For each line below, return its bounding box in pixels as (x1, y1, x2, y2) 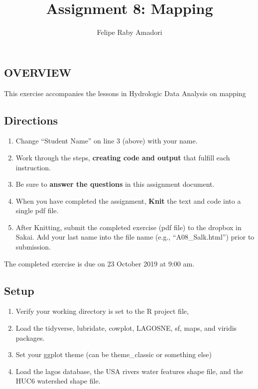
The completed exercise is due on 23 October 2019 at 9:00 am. (4, 258, 195, 268)
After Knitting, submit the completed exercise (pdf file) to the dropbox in (15, 222, 242, 232)
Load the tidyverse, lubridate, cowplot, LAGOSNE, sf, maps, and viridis (15, 323, 237, 333)
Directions (4, 112, 58, 128)
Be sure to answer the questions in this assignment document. (15, 179, 215, 189)
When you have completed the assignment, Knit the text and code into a (15, 195, 241, 206)
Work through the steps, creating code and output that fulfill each (15, 152, 230, 162)
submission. (15, 242, 51, 252)
